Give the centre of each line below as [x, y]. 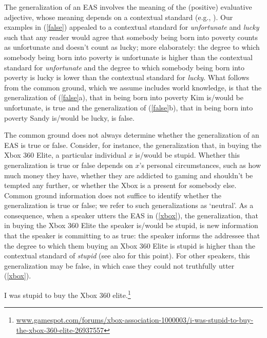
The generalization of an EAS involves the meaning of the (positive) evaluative [128, 7]
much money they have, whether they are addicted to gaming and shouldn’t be [129, 175]
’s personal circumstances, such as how [200, 165]
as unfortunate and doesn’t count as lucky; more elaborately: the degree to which [132, 47]
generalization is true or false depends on [69, 165]
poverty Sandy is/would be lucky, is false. [69, 117]
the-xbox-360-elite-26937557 [60, 330]
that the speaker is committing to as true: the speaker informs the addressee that [132, 236]
